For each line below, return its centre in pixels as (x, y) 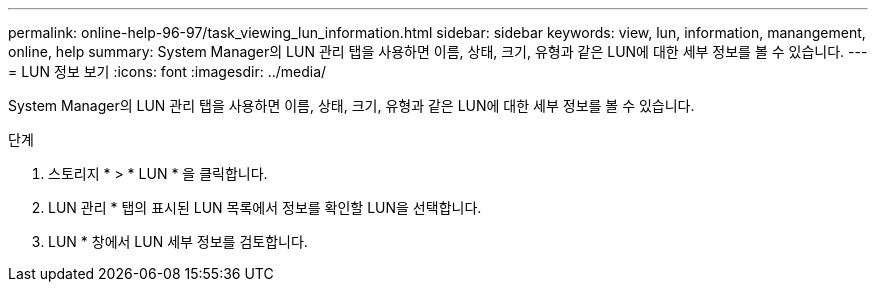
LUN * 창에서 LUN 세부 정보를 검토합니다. (178, 241)
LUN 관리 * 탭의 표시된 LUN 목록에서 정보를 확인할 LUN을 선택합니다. (265, 207)
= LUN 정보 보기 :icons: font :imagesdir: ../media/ (167, 71)
